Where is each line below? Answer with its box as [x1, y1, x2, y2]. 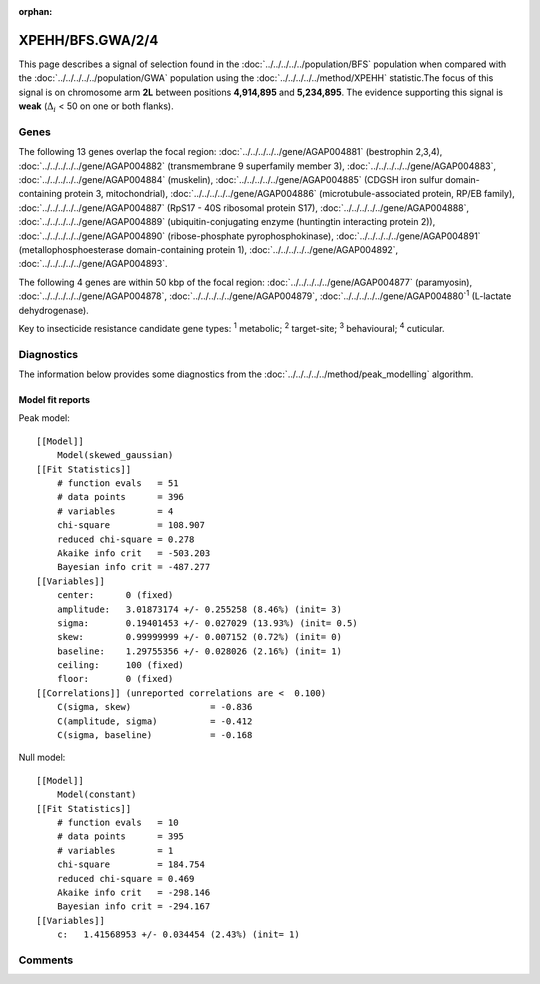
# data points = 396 [56, 491, 185, 503]
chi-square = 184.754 [56, 859, 205, 870]
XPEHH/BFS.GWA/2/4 [18, 31, 159, 49]
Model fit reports [18, 394, 90, 406]
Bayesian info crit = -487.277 [56, 561, 211, 573]
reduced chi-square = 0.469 [56, 873, 195, 884]
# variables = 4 [56, 505, 174, 517]
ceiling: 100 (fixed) [56, 660, 185, 671]
